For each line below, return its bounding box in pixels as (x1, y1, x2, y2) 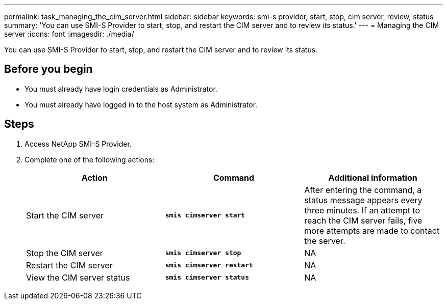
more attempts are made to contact (304, 225, 440, 236)
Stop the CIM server (26, 247, 103, 258)
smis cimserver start (165, 211, 245, 219)
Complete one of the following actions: (24, 155, 155, 164)
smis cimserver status (165, 273, 250, 282)
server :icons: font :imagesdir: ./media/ (4, 30, 134, 38)
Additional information (328, 172, 417, 183)
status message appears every (304, 195, 423, 205)
